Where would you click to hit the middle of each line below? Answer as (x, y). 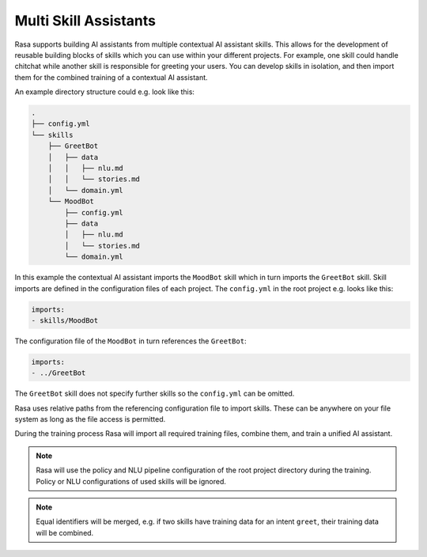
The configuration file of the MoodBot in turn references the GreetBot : (130, 341)
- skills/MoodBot (65, 320)
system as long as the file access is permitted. (90, 419)
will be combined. (65, 532)
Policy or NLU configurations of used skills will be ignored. (131, 481)
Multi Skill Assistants (85, 21)
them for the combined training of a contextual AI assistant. (111, 77)
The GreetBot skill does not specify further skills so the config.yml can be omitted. (155, 394)
